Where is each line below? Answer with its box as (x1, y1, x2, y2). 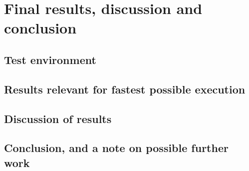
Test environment (4, 51, 96, 67)
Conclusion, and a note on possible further (4, 140, 229, 155)
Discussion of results (4, 110, 112, 126)
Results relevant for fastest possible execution (4, 81, 246, 96)
